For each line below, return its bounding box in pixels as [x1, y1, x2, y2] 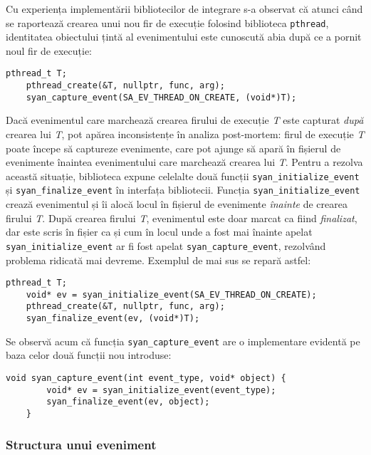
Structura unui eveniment [6, 435, 157, 453]
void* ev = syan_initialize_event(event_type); [46, 385, 276, 395]
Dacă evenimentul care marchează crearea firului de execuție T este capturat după [6, 113, 364, 127]
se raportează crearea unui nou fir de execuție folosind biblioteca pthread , [6, 15, 329, 30]
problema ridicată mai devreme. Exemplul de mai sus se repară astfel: [6, 252, 311, 267]
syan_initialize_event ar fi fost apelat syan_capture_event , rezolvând [6, 238, 326, 253]
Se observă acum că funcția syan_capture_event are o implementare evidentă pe [6, 333, 360, 348]
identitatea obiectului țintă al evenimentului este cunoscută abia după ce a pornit [6, 29, 362, 44]
